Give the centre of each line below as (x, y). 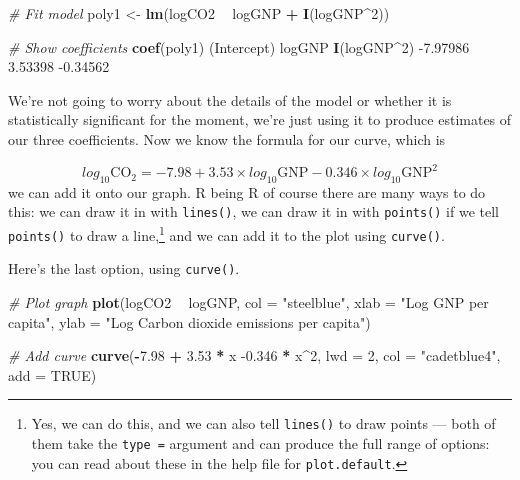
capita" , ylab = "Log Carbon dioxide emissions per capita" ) (189, 321)
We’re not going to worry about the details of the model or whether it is (230, 99)
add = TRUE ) (52, 374)
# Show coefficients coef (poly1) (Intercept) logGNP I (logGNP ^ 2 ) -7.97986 (239, 46)
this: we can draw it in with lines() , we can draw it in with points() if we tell (253, 211)
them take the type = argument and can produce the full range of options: (260, 443)
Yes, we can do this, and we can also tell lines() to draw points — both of (263, 423)
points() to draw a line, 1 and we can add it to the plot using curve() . (226, 233)
